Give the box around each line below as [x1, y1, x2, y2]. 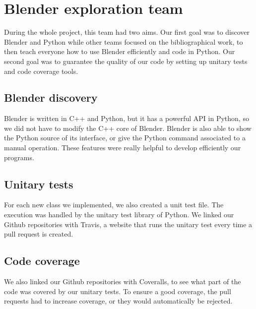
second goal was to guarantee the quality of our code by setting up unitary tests [4, 56, 248, 66]
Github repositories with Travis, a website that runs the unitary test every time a [4, 219, 253, 229]
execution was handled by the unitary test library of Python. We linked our [4, 209, 234, 220]
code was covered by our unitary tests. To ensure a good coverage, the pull [4, 286, 231, 296]
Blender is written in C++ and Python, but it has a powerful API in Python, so [4, 113, 249, 124]
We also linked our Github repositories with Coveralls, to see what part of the [4, 276, 241, 287]
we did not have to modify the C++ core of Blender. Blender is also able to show [4, 123, 252, 133]
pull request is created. [4, 229, 73, 239]
